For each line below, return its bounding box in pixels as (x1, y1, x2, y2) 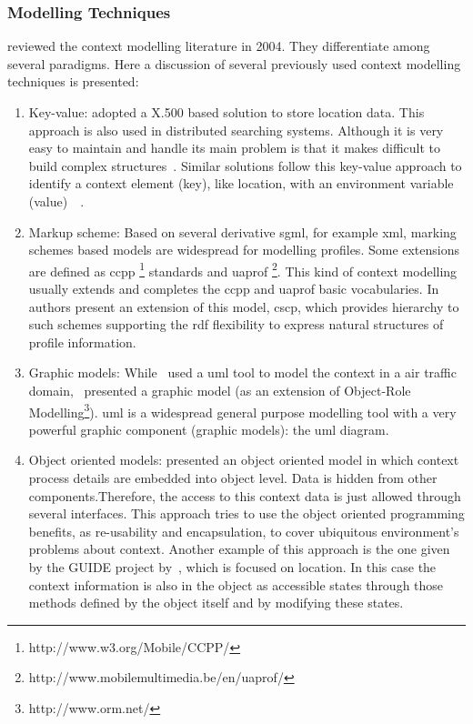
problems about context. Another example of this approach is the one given (28, 539, 450, 558)
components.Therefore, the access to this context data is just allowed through (28, 486, 461, 505)
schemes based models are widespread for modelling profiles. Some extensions (28, 240, 460, 259)
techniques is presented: (7, 72, 139, 91)
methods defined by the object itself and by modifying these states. (28, 593, 404, 612)
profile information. (28, 332, 136, 351)
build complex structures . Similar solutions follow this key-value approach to (28, 156, 462, 175)
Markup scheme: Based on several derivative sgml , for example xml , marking (28, 222, 457, 241)
